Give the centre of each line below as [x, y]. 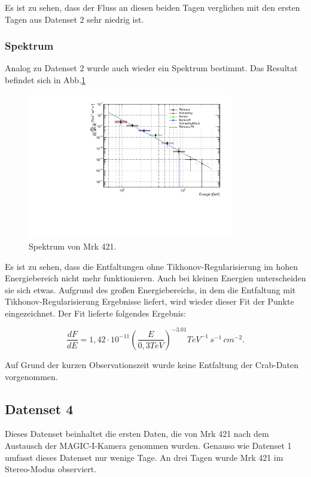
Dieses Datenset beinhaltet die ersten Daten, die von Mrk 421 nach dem [137, 434]
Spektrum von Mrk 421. [73, 246]
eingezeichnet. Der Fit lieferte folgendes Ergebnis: [96, 313]
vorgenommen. [31, 376]
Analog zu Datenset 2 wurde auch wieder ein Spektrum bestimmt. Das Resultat [151, 68]
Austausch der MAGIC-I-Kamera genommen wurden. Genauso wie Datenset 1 [148, 445]
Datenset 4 [39, 408]
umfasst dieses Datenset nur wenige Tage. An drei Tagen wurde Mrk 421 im [144, 457]
